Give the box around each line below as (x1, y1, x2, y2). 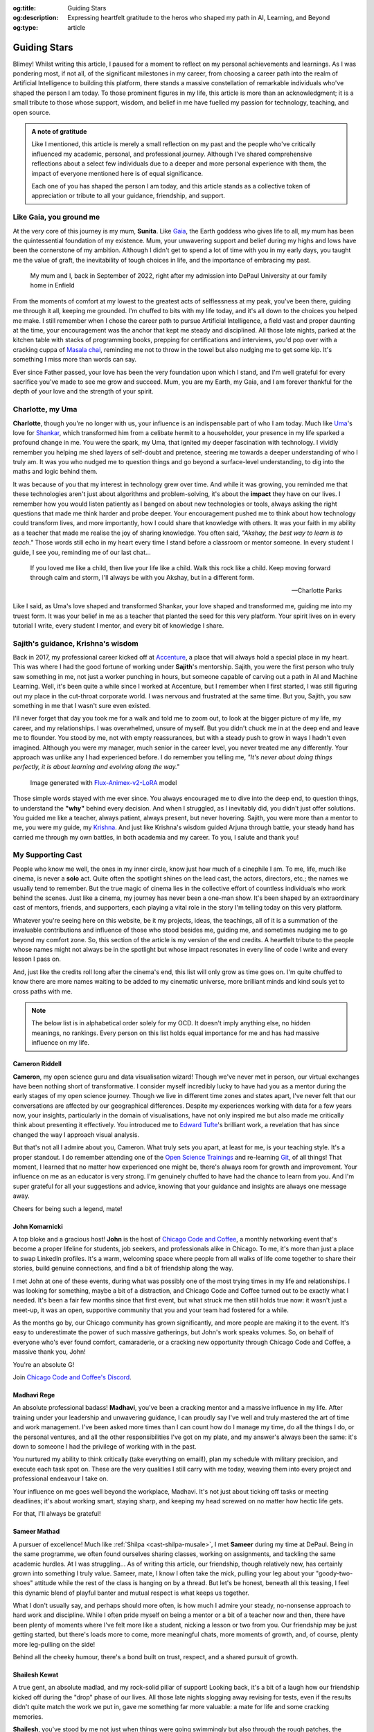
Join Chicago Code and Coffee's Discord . (12, 1373, 132, 1381)
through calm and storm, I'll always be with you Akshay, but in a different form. (30, 574, 255, 582)
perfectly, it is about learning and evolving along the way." (12, 763, 180, 771)
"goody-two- (315, 1569, 353, 1578)
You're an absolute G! (12, 1360, 75, 1368)
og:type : (12, 23, 38, 31)
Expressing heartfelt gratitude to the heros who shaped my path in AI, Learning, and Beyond (67, 14, 330, 22)
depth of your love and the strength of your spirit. (12, 387, 154, 396)
